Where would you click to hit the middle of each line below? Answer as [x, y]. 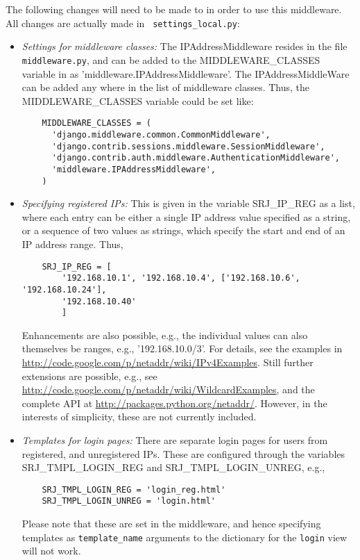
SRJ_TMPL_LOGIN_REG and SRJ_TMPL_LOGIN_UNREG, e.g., [173, 467]
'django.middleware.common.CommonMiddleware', [161, 134]
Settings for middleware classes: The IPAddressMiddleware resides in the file [185, 46]
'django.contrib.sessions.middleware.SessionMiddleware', [188, 146]
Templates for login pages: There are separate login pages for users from [175, 440]
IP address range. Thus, [72, 244]
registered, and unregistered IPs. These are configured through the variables [183, 453]
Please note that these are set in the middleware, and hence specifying [171, 524]
